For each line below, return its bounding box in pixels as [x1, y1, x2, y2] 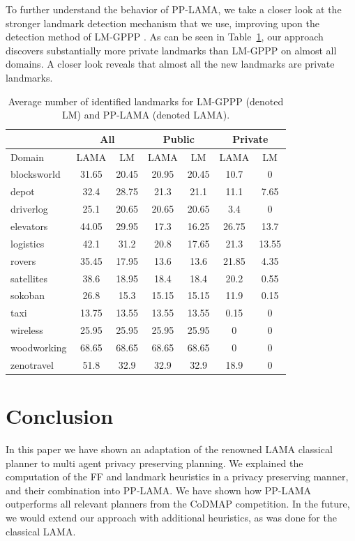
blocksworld [10, 167, 61, 181]
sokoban [10, 288, 45, 303]
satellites [10, 270, 48, 285]
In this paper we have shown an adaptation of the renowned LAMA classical [6, 441, 333, 456]
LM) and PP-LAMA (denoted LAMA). [61, 107, 230, 122]
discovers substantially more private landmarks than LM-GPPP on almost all [6, 43, 337, 57]
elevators [10, 218, 48, 233]
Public [163, 131, 195, 146]
